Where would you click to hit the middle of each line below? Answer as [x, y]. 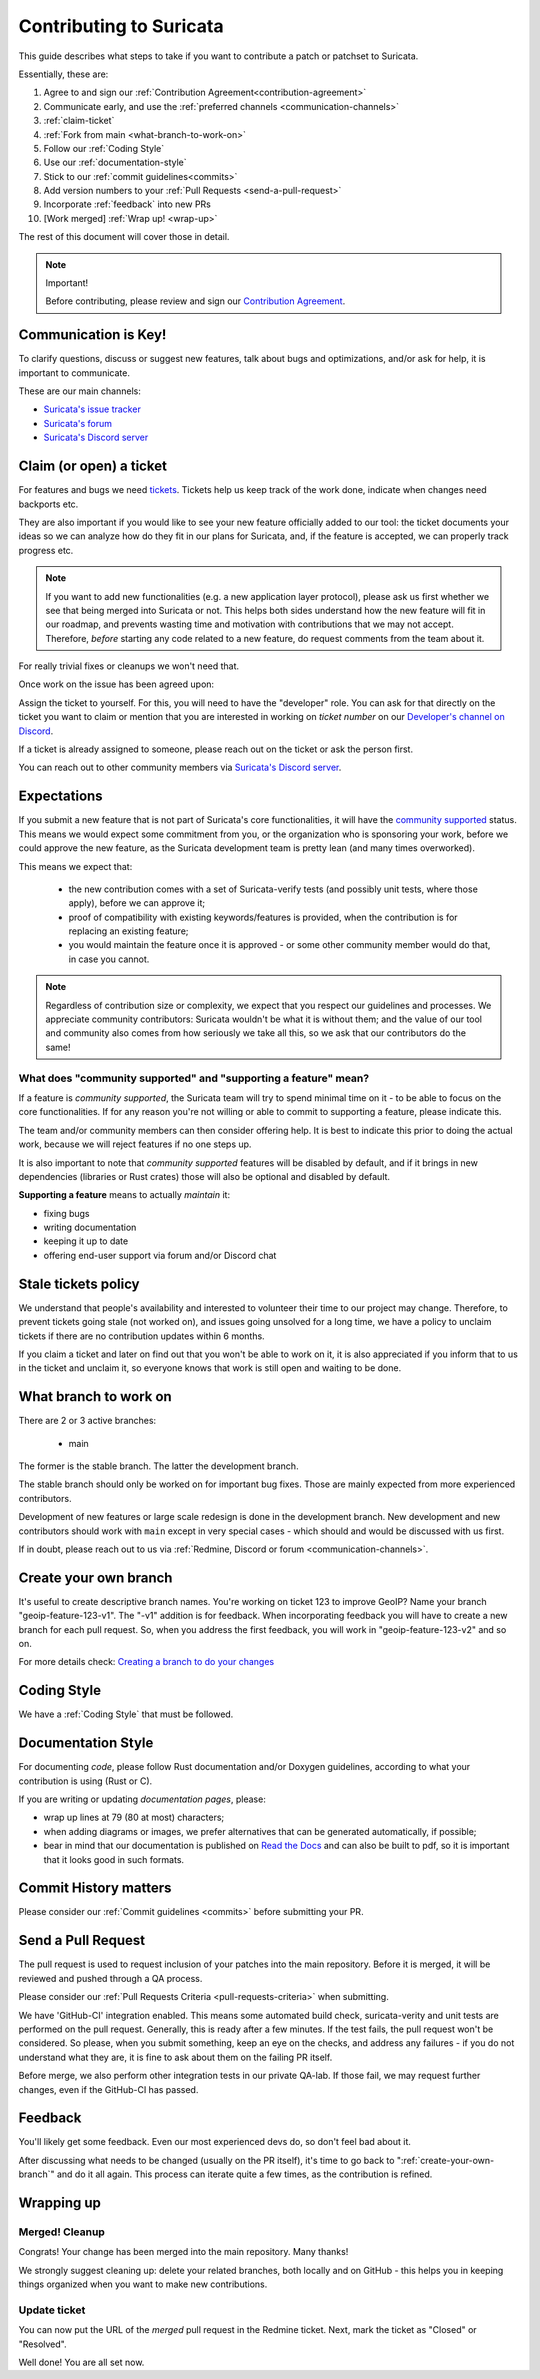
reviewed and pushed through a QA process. [110, 1978]
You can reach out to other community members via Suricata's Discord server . [180, 767]
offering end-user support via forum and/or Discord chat [160, 1255]
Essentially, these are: [63, 74]
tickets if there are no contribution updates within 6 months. [141, 1336]
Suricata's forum [78, 423]
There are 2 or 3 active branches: [87, 1421]
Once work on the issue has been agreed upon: [116, 684]
